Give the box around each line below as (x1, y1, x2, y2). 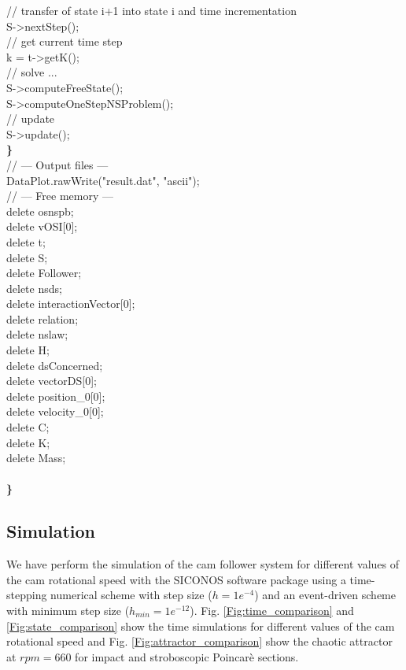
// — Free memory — (6, 187, 113, 204)
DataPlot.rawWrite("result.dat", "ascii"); (6, 172, 200, 188)
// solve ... (6, 64, 57, 80)
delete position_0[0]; (6, 387, 105, 404)
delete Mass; (6, 450, 66, 466)
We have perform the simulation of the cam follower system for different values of (6, 556, 400, 572)
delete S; (6, 249, 48, 265)
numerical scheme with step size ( (50, 587, 212, 603)
